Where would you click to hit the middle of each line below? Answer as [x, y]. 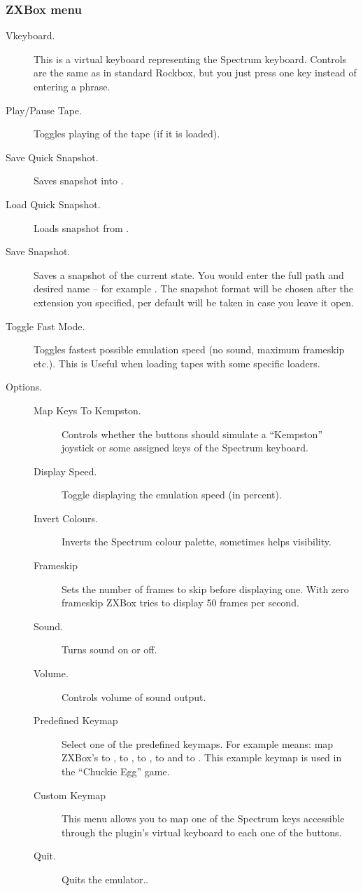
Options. [24, 387]
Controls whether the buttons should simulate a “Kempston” [192, 434]
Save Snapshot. [38, 251]
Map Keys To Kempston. [87, 410]
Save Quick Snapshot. [52, 157]
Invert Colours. [66, 518]
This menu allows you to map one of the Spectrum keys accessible [203, 818]
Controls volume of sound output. [134, 696]
